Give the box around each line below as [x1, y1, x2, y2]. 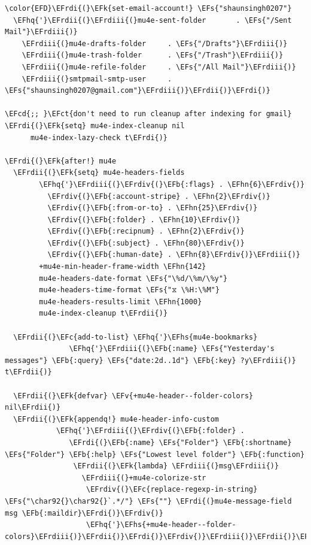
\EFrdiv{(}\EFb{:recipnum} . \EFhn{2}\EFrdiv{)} [47, 227, 245, 236]
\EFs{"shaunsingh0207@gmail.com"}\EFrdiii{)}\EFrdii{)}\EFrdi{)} [5, 86, 270, 95]
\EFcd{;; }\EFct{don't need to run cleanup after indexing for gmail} [5, 110, 292, 119]
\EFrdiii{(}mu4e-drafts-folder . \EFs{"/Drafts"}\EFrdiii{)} [22, 39, 288, 48]
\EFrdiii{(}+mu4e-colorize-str [81, 473, 206, 482]
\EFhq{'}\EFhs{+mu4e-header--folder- [86, 520, 236, 529]
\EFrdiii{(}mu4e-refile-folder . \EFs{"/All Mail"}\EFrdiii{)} [22, 62, 296, 71]
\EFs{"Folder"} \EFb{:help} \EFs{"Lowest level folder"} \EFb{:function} [5, 450, 305, 459]
